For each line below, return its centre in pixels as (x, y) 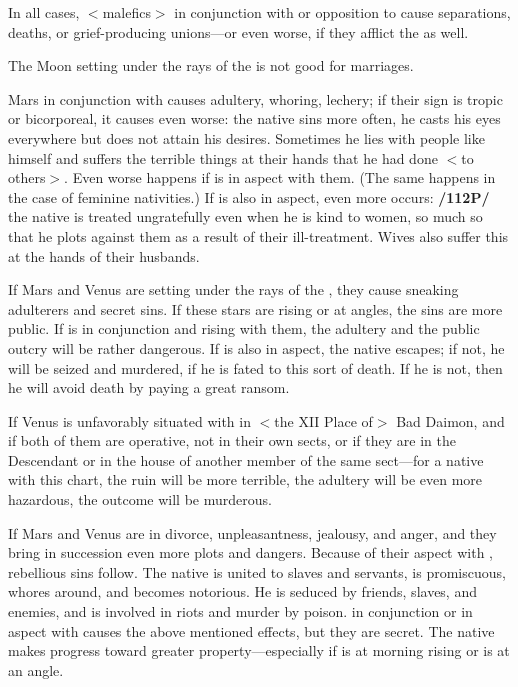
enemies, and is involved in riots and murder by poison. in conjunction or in (240, 611)
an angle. (36, 669)
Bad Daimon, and (450, 420)
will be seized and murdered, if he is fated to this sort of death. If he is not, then (255, 367)
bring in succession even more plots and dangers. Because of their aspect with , (251, 552)
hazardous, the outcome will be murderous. (140, 499)
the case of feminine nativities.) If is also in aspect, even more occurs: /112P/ (249, 196)
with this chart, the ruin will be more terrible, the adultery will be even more (245, 479)
